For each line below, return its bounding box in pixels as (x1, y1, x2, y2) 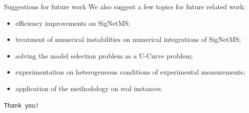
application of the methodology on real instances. (15, 83, 163, 93)
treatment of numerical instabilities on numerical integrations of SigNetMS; (15, 34, 241, 44)
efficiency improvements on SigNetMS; (15, 18, 130, 28)
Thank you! (4, 102, 39, 109)
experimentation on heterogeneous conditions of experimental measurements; (15, 67, 246, 77)
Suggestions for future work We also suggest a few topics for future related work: (4, 1, 246, 11)
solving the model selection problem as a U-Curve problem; (15, 50, 193, 60)
